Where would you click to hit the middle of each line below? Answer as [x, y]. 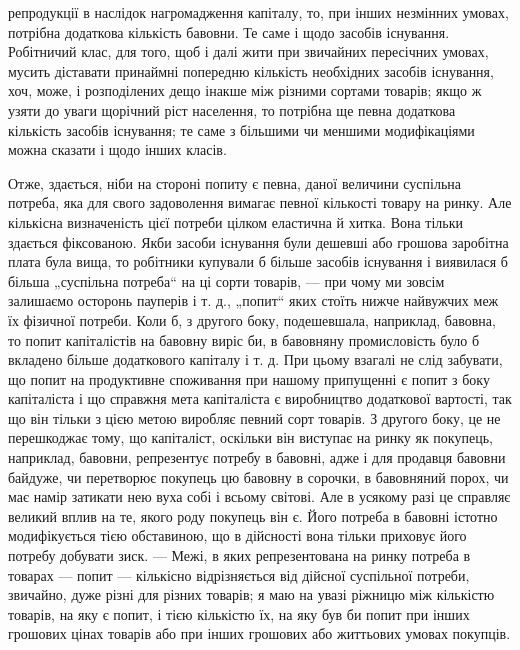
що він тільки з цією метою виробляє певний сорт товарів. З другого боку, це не [254, 417]
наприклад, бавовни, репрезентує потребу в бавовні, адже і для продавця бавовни [257, 457]
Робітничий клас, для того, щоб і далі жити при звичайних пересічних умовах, [248, 51]
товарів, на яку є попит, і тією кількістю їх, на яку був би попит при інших [239, 613]
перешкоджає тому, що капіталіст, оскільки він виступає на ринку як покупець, [250, 437]
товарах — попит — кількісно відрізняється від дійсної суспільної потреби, [239, 574]
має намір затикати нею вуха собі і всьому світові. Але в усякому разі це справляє [259, 496]
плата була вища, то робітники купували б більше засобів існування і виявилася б [258, 261]
